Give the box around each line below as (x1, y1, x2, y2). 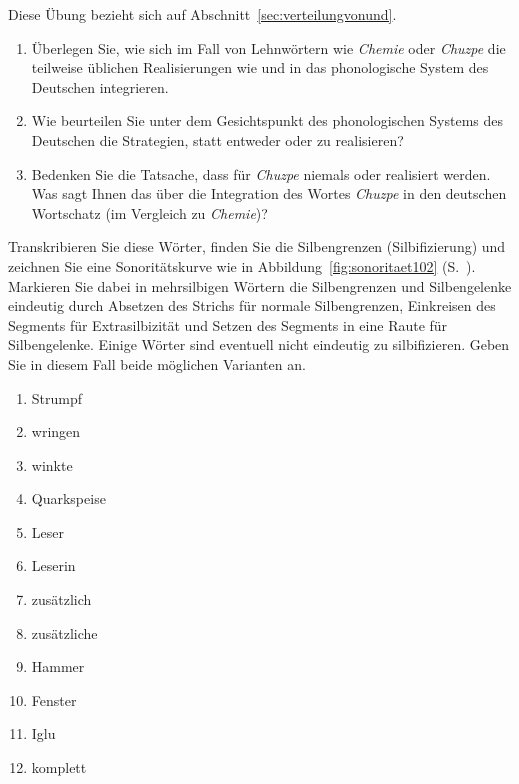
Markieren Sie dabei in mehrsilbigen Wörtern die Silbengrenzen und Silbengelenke (8, 275, 512, 296)
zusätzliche (31, 622, 98, 643)
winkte (31, 454, 73, 475)
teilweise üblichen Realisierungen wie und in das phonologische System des (31, 57, 489, 78)
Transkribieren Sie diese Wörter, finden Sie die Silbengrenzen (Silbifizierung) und (8, 236, 506, 257)
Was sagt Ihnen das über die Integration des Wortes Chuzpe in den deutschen (31, 183, 507, 204)
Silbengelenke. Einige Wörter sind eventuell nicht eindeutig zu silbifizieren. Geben (8, 334, 510, 355)
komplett (31, 757, 87, 778)
